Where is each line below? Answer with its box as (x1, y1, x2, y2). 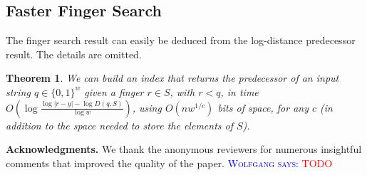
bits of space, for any (217, 100, 309, 115)
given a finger (84, 84, 144, 99)
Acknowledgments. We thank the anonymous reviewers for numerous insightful (6, 142, 362, 157)
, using (132, 100, 162, 115)
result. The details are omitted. (6, 46, 142, 61)
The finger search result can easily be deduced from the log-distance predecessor (6, 33, 356, 48)
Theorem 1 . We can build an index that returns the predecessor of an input (6, 70, 339, 85)
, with (170, 84, 195, 99)
